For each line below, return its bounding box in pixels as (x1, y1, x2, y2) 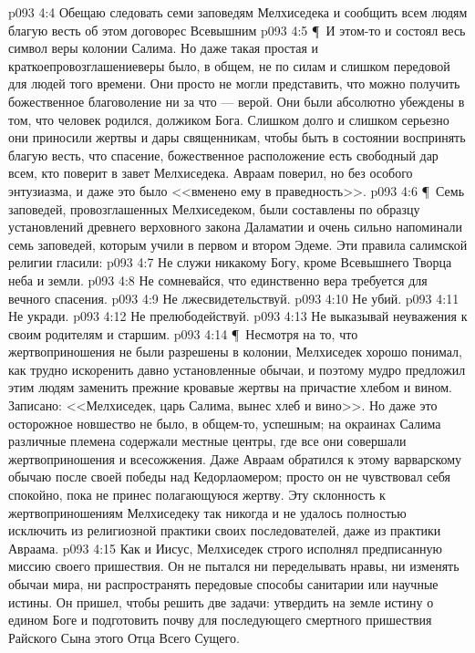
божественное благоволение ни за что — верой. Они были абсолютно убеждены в (8, 91, 465, 110)
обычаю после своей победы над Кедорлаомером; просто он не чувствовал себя (8, 467, 450, 486)
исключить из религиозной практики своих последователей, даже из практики (8, 521, 441, 540)
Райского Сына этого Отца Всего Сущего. (8, 627, 240, 647)
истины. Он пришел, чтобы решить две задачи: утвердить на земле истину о (8, 592, 434, 611)
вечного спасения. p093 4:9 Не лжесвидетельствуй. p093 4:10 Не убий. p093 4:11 (8, 288, 460, 307)
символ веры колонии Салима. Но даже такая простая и (8, 38, 319, 57)
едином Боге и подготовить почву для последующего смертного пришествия (8, 610, 432, 629)
